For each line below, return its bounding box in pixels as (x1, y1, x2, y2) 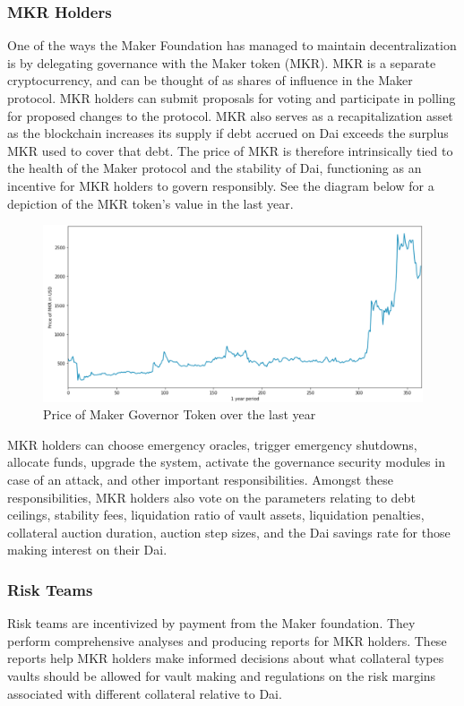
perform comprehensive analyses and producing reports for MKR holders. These (7, 631, 447, 650)
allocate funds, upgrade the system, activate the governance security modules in (7, 452, 445, 471)
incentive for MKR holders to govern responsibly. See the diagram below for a (7, 176, 434, 194)
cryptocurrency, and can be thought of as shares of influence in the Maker (7, 71, 413, 90)
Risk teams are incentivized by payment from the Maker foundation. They (7, 614, 416, 633)
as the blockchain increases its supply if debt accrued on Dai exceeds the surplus (7, 124, 449, 142)
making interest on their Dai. (7, 540, 168, 559)
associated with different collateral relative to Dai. (7, 684, 282, 702)
